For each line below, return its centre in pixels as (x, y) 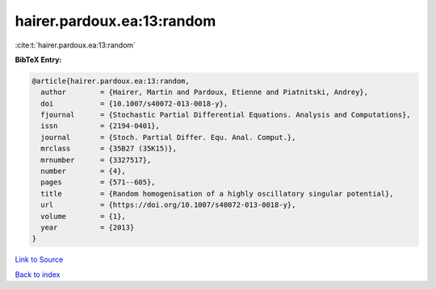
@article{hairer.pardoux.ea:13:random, (111, 81)
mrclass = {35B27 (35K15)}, (109, 149)
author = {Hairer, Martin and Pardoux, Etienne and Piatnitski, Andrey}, (205, 92)
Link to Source (39, 260)
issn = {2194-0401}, (101, 126)
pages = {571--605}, (99, 182)
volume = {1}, (84, 216)
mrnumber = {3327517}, (96, 160)
